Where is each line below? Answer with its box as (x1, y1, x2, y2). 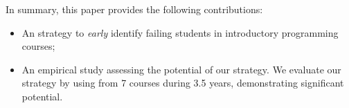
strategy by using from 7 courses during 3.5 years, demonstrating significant (21, 75, 344, 90)
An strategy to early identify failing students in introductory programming (21, 25, 339, 39)
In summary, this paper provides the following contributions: (6, 2, 263, 16)
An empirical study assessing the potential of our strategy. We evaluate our (21, 62, 341, 76)
